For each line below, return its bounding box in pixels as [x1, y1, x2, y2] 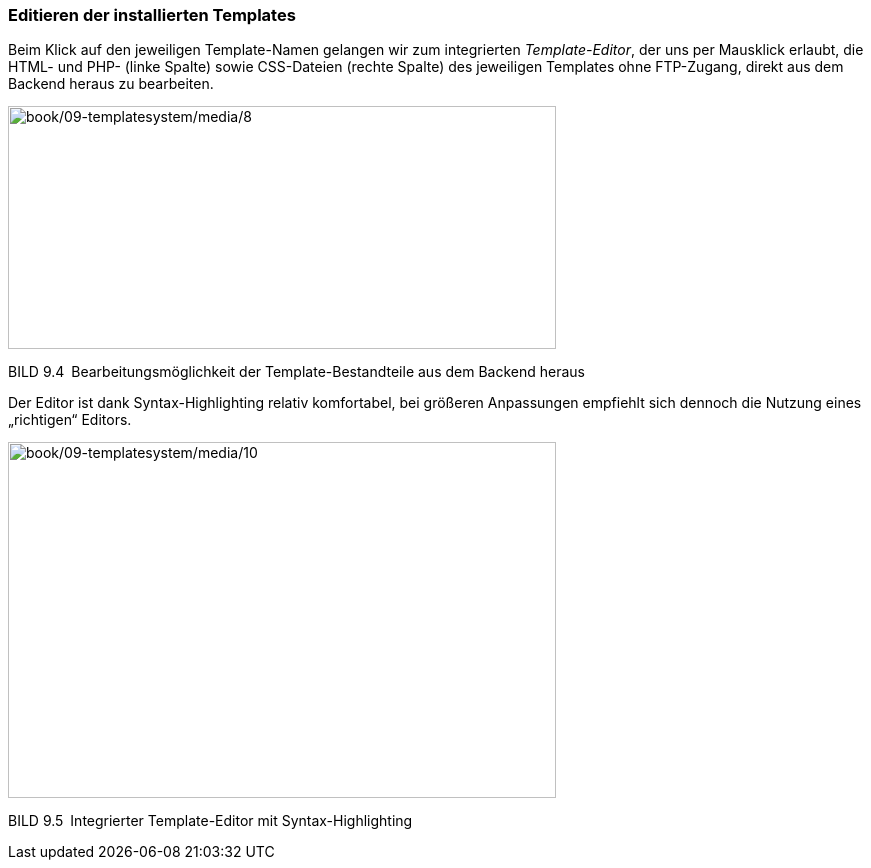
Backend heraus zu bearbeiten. [8, 75, 214, 93]
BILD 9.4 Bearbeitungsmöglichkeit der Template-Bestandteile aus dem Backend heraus [8, 363, 585, 381]
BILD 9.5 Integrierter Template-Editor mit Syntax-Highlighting [8, 812, 413, 830]
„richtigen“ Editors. [8, 411, 132, 429]
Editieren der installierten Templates [8, 5, 296, 25]
